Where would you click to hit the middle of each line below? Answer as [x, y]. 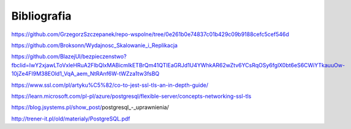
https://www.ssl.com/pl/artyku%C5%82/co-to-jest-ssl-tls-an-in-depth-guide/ [110, 85]
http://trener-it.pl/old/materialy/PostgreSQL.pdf [71, 119]
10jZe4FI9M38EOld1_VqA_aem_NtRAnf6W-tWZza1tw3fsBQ [85, 74]
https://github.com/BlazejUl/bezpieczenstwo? [69, 57]
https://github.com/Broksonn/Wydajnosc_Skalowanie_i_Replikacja [94, 45]
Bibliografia [41, 16]
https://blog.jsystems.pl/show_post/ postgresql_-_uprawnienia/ [90, 108]
